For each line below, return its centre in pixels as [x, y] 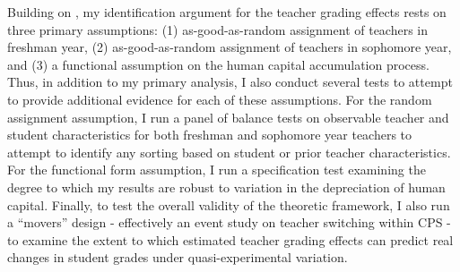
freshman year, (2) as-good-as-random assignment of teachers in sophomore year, [230, 47]
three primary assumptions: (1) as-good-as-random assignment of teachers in [218, 29]
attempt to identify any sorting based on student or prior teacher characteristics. [229, 152]
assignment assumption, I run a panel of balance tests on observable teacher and [228, 117]
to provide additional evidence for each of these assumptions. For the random [220, 99]
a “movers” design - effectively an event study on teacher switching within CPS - [229, 222]
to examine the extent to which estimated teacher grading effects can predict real [230, 239]
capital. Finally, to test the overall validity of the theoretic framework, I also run [229, 204]
